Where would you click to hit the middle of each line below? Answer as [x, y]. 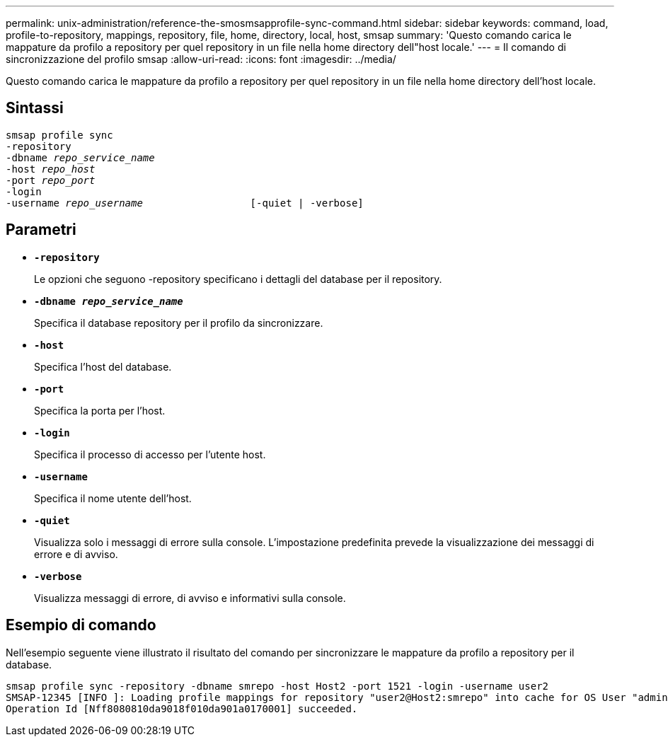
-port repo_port [51, 180]
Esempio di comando [81, 625]
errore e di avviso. [76, 554]
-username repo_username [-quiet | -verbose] [185, 203]
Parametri [41, 230]
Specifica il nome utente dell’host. [113, 498]
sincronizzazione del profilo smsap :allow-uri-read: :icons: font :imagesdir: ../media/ [201, 59]
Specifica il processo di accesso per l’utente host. [150, 454]
